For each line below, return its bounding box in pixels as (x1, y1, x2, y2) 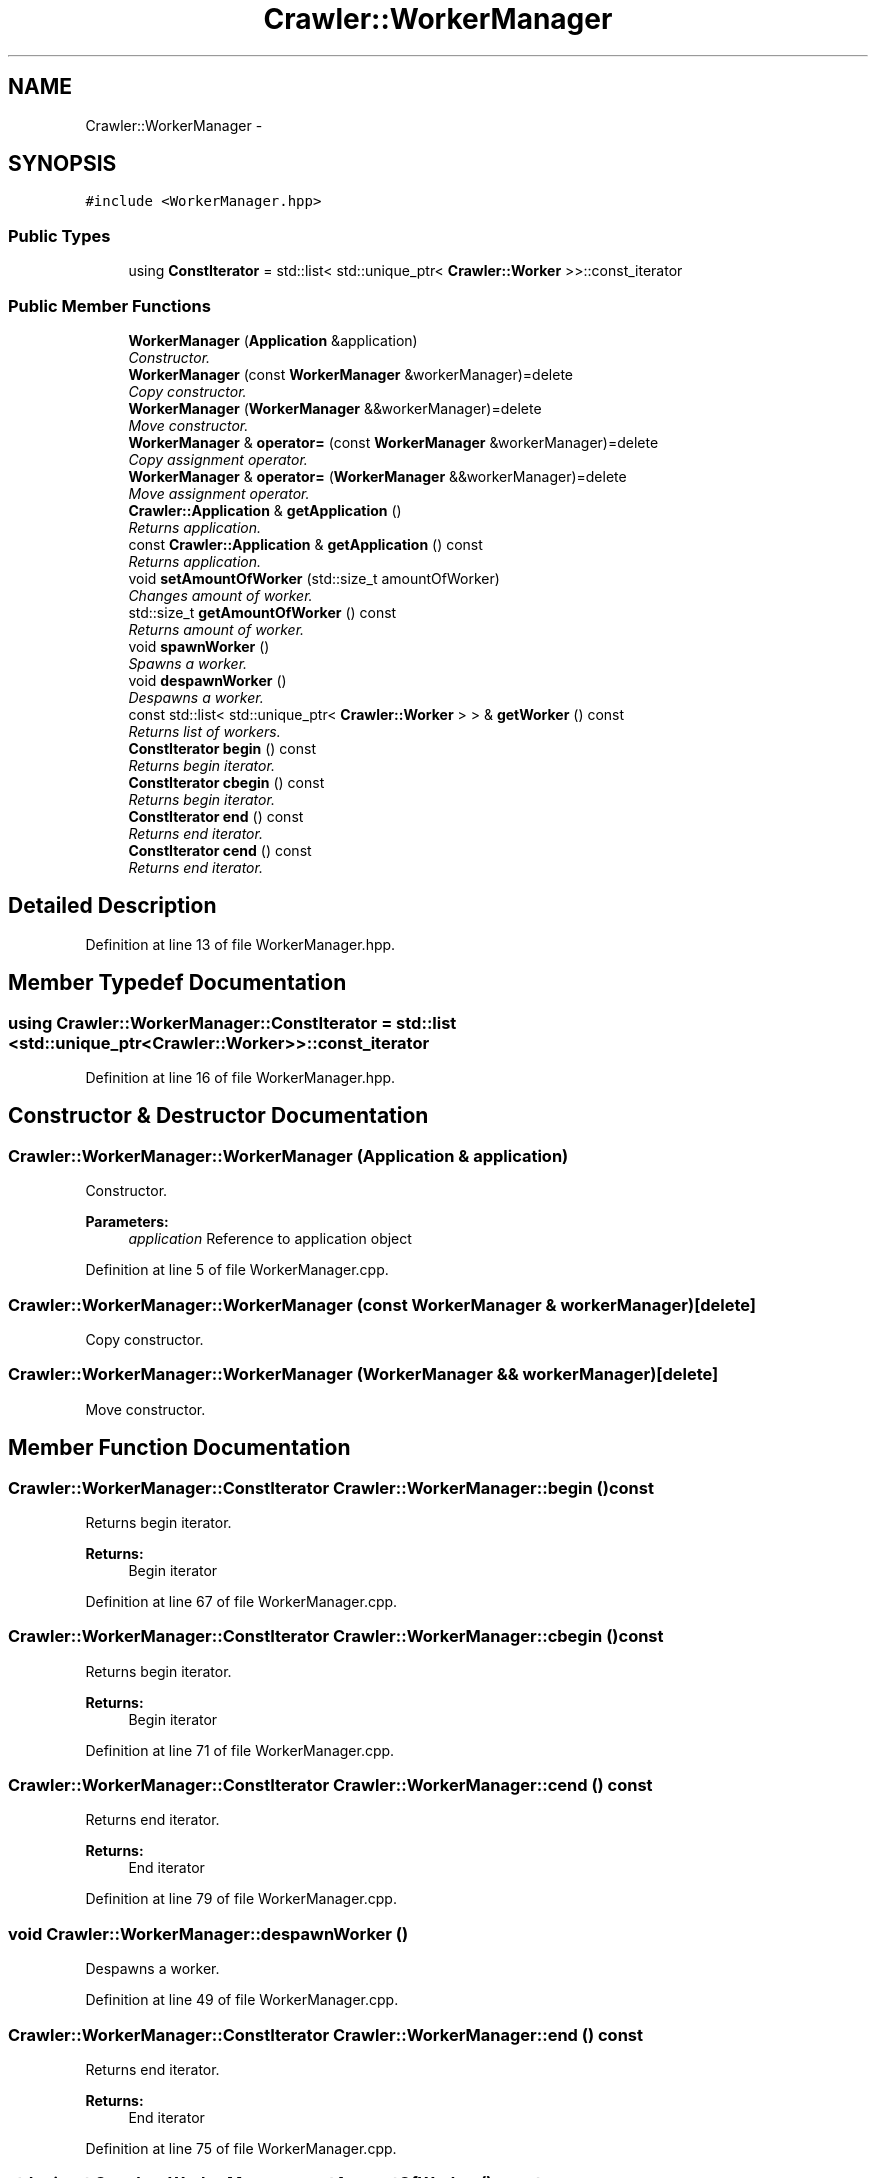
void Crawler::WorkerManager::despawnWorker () (8, 1923, 409, 1944)
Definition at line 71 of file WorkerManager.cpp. (85, 1741, 395, 1759)
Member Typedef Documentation (8, 970, 347, 996)
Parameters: (85, 1213, 169, 1231)
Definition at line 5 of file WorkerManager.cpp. (85, 1261, 389, 1279)
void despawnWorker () (128, 671, 287, 689)
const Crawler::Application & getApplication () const (128, 535, 483, 553)
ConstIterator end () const (128, 807, 304, 825)
